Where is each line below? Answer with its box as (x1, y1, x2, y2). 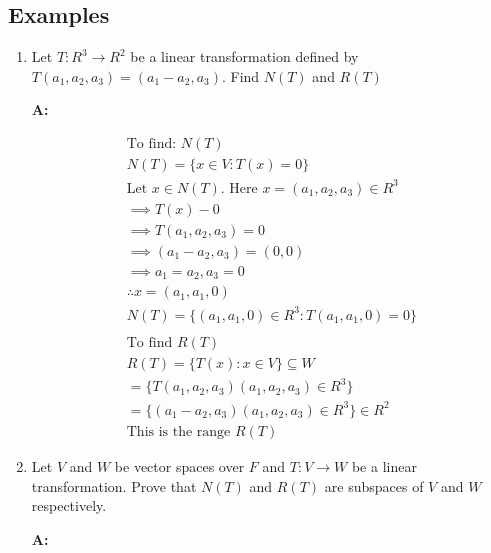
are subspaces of (324, 475, 424, 496)
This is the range (126, 424, 231, 439)
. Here (220, 181, 258, 196)
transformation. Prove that (31, 475, 197, 496)
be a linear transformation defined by (130, 46, 359, 67)
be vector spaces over (114, 455, 245, 476)
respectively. (31, 495, 107, 516)
